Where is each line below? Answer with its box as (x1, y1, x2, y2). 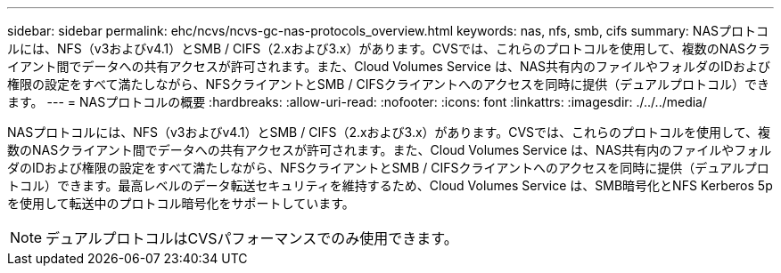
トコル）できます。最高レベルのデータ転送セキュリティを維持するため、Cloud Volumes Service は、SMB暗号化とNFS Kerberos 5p (7, 178, 773, 193)
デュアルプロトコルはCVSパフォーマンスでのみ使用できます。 (45, 229, 458, 247)
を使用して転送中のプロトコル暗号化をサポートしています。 (7, 196, 355, 211)
